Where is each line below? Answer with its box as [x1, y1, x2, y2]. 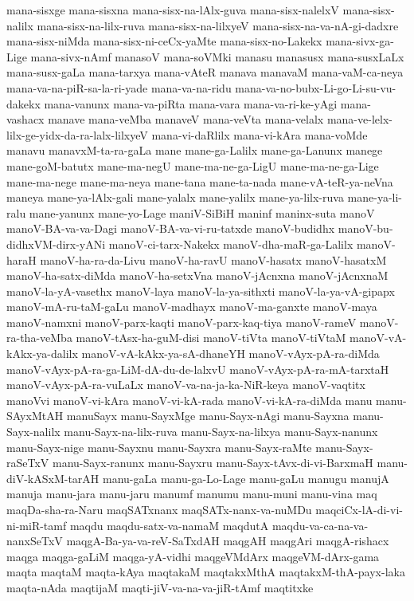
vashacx [6, 111, 45, 128]
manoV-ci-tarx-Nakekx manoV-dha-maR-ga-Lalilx [108, 235, 353, 252]
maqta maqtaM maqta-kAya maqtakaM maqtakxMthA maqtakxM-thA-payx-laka [6, 564, 405, 580]
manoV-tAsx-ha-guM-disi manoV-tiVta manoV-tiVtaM [76, 329, 346, 346]
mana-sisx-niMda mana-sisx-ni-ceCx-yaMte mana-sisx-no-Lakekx [6, 33, 322, 49]
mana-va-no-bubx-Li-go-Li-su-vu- [235, 79, 396, 96]
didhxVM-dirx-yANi [6, 235, 106, 252]
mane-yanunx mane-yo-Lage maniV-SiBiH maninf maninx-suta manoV [29, 204, 375, 221]
